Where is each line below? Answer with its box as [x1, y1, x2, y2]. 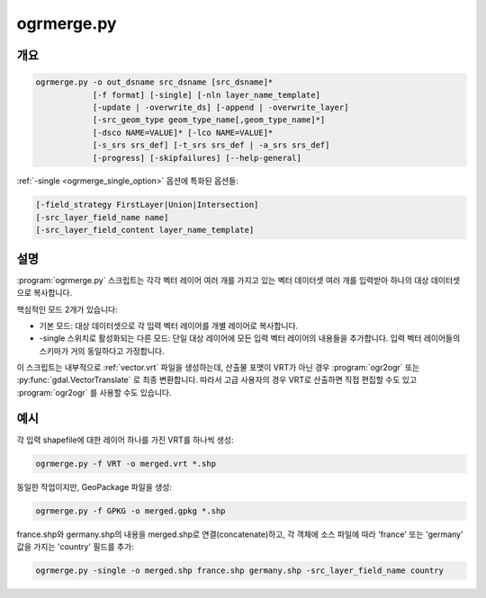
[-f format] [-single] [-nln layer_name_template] [92, 90, 321, 100]
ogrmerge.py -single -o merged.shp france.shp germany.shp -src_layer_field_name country [35, 566, 445, 576]
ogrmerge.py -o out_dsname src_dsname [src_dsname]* [35, 77, 274, 87]
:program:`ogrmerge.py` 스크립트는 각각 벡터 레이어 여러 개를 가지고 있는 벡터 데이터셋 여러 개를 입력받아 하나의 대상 [16, 274, 429, 285]
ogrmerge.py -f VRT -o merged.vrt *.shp [35, 459, 216, 469]
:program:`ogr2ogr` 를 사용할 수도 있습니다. [16, 387, 172, 397]
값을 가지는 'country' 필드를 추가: [16, 541, 134, 552]
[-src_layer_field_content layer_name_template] [35, 225, 255, 236]
